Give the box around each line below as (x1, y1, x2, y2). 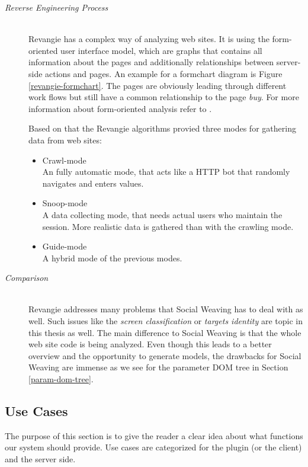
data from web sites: (28, 133, 102, 146)
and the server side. (5, 453, 76, 465)
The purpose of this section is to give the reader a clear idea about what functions (5, 429, 303, 442)
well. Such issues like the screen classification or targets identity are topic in (28, 315, 303, 327)
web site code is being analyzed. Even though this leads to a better (28, 338, 272, 350)
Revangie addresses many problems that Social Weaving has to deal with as (28, 303, 303, 315)
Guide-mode (42, 240, 87, 252)
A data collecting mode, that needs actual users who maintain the (42, 208, 283, 220)
